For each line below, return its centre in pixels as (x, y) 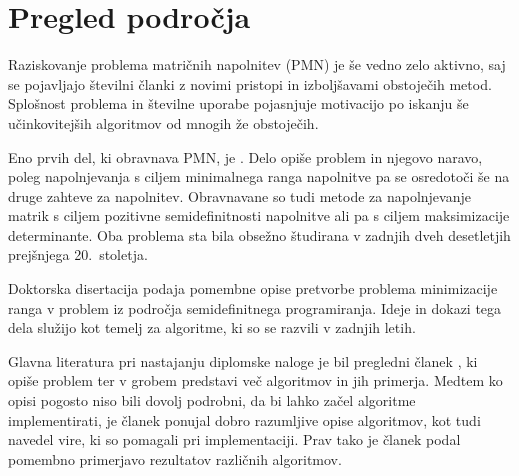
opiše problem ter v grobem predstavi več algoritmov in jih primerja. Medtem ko (255, 380)
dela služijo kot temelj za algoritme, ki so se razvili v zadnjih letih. (212, 327)
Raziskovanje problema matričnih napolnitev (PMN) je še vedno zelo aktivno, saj (257, 64)
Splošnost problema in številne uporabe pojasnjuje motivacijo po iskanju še (238, 103)
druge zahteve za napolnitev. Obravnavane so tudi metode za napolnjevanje (239, 195)
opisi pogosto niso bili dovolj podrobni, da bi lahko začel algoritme (212, 400)
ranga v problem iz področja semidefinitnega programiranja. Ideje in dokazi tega (255, 307)
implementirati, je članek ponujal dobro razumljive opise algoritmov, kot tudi (244, 419)
